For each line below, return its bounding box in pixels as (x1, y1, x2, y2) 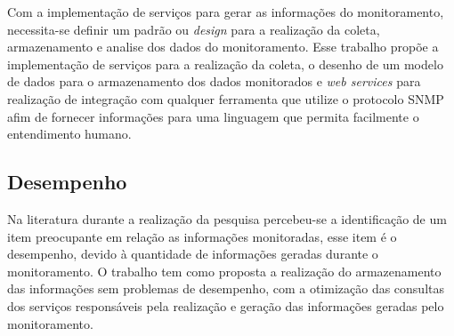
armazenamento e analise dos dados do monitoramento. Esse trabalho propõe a (7, 37, 439, 56)
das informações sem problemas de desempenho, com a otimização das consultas (7, 279, 445, 298)
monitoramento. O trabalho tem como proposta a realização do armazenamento (7, 261, 442, 280)
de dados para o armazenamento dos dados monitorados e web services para (7, 72, 421, 91)
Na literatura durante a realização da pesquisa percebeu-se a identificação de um (7, 209, 447, 228)
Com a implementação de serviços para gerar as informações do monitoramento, (7, 3, 444, 20)
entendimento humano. (7, 124, 132, 143)
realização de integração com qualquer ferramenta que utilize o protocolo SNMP (7, 89, 444, 108)
